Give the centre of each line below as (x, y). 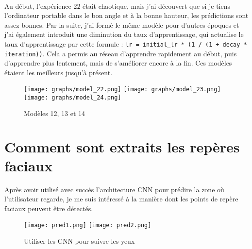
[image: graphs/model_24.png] (73, 98)
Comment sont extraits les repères (122, 146)
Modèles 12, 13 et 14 (55, 113)
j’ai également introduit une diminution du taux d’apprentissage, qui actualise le (124, 34)
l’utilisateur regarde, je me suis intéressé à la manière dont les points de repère (121, 199)
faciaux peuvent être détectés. (49, 208)
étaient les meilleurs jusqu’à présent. (59, 72)
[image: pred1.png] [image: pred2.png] (88, 225)
